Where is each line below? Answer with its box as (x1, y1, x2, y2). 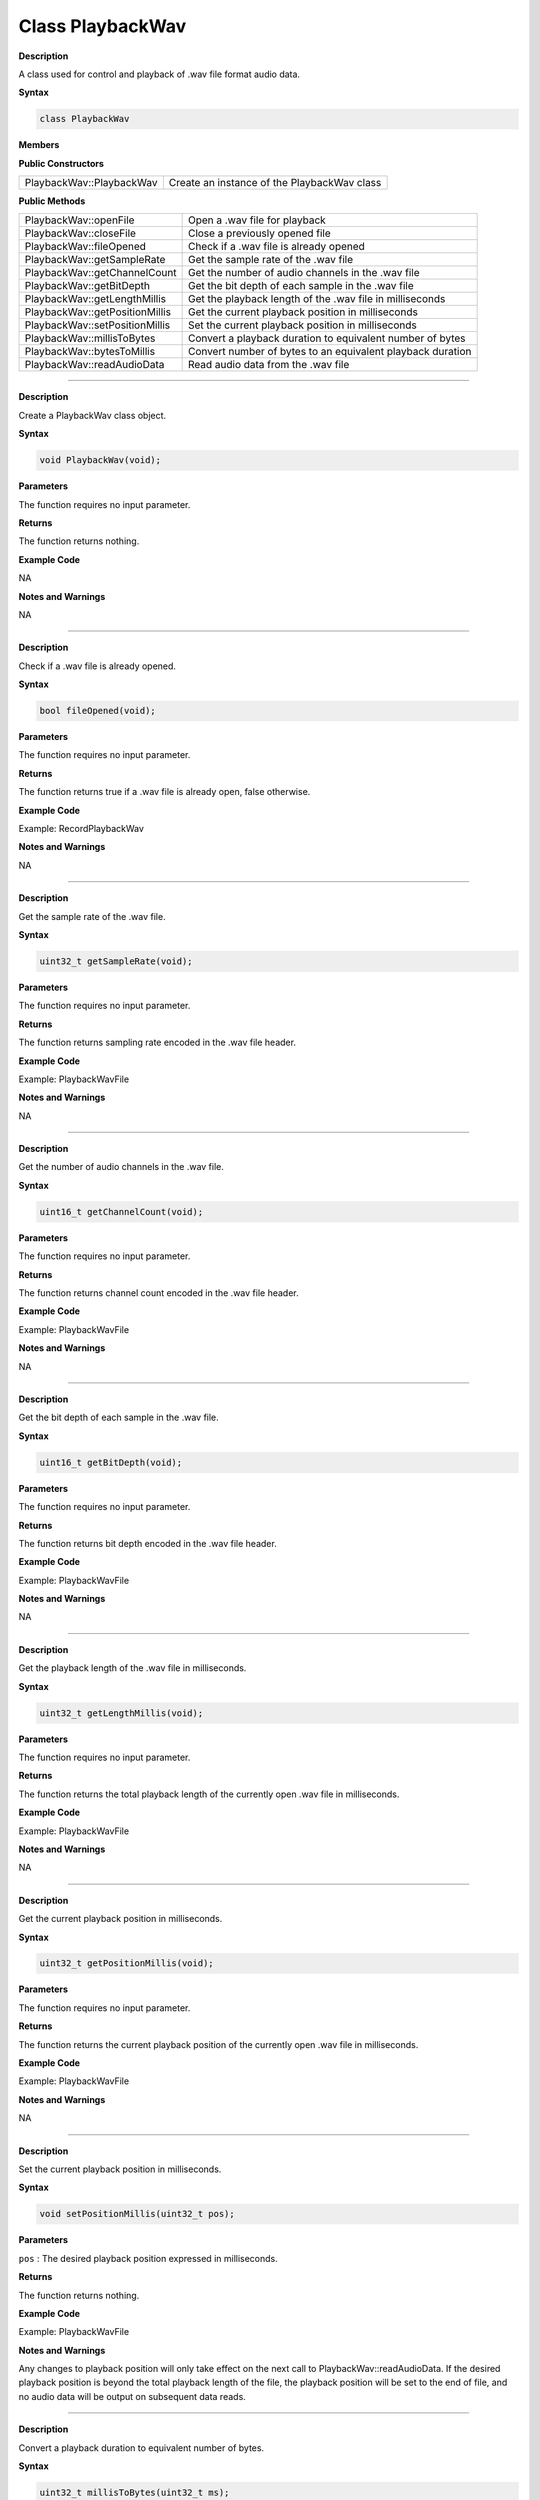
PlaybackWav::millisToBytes (24, 331, 156, 345)
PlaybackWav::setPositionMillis (24, 318, 171, 332)
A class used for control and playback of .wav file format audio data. (18, 68, 300, 80)
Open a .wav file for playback (187, 213, 327, 227)
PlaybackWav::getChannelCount (24, 266, 177, 280)
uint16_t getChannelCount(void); (39, 1206, 204, 1217)
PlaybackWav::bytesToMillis (24, 345, 155, 359)
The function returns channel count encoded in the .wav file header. (18, 1287, 299, 1299)
